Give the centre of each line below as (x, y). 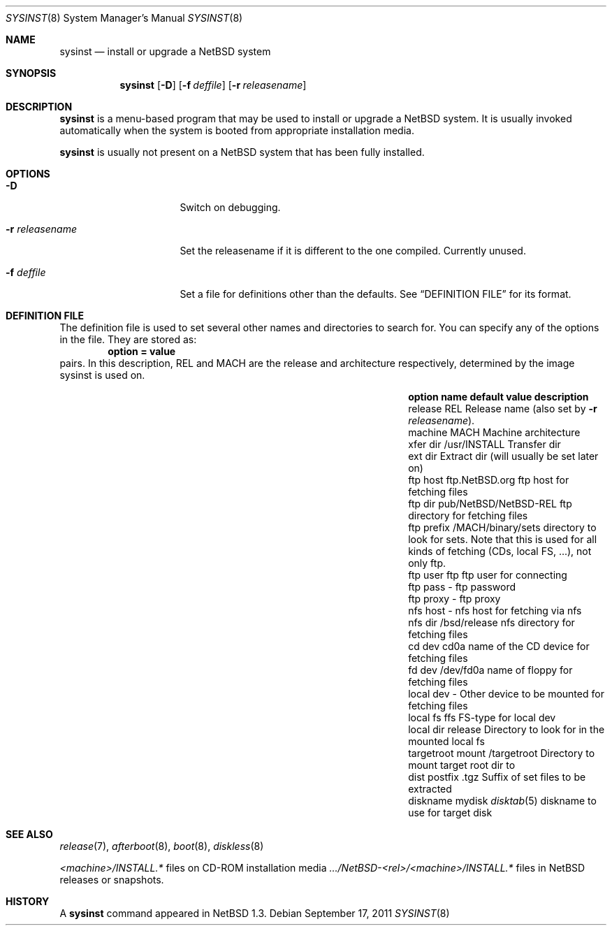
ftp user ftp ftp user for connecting (488, 575)
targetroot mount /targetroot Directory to (502, 753)
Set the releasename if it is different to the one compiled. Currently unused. (353, 251)
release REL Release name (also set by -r (503, 409)
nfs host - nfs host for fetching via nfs (495, 611)
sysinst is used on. (102, 375)
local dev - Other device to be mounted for (506, 694)
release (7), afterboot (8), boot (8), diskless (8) (162, 846)
